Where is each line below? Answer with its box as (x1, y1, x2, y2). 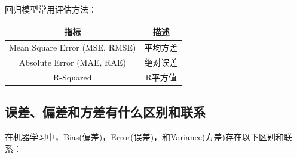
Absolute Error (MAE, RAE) (19, 55, 126, 68)
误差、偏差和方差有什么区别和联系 (5, 103, 206, 121)
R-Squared (53, 70, 92, 83)
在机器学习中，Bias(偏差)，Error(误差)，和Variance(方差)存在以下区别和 (5, 130, 284, 142)
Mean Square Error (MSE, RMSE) (9, 41, 136, 53)
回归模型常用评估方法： (5, 3, 97, 15)
